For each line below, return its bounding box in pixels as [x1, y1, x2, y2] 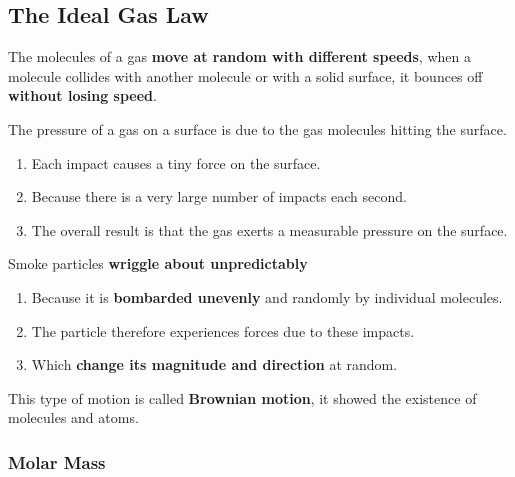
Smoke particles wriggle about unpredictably [8, 253, 308, 274]
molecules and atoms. [8, 407, 139, 428]
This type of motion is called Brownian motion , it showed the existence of [8, 387, 477, 408]
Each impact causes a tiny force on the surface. [31, 152, 321, 173]
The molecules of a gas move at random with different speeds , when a [8, 46, 471, 67]
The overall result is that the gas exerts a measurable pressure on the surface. [31, 219, 508, 240]
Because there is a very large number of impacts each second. [31, 186, 407, 207]
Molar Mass [8, 449, 106, 474]
